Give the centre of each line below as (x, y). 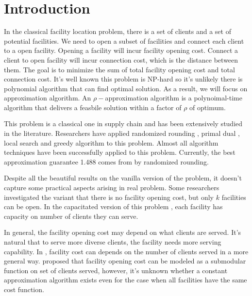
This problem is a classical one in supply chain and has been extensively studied (123, 123)
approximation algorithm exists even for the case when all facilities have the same (126, 280)
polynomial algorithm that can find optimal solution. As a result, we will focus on (126, 88)
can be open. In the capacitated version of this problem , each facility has (113, 206)
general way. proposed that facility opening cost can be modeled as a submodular (125, 261)
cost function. (24, 289)
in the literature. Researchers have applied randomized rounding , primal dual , (122, 133)
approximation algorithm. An (48, 98)
